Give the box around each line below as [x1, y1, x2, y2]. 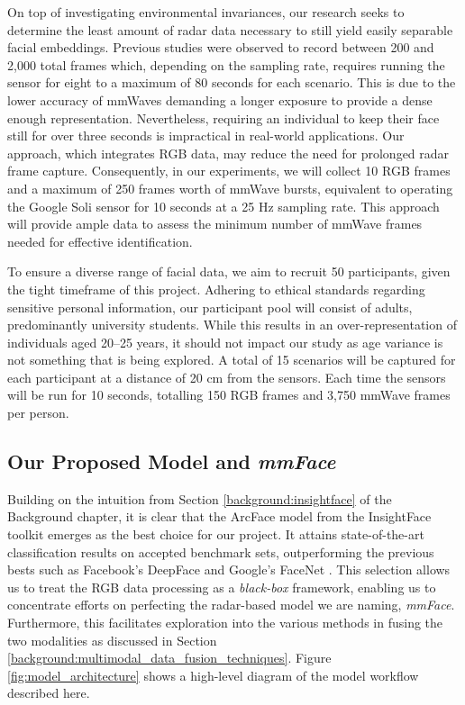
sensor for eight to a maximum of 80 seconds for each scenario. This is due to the [7, 73, 456, 92]
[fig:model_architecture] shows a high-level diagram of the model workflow [7, 665, 419, 684]
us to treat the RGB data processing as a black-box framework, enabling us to [7, 577, 436, 596]
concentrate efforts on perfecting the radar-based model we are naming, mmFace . [7, 595, 455, 614]
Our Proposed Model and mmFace [7, 447, 336, 475]
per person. [7, 403, 69, 422]
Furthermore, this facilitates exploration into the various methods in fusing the [7, 613, 443, 632]
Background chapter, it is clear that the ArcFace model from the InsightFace [7, 507, 432, 526]
